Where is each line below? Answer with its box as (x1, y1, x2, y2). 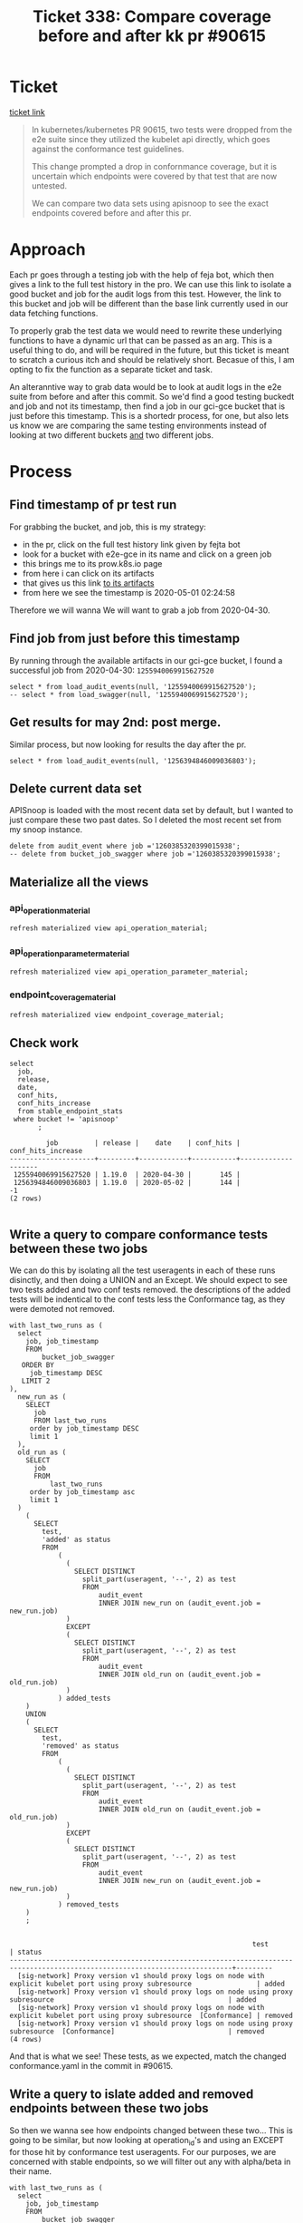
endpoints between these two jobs (9, 2101, 210, 2116)
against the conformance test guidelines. (31, 143, 185, 154)
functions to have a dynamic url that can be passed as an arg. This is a (9, 335, 273, 345)
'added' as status (42, 1535, 111, 1545)
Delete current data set (9, 781, 142, 796)
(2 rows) (9, 1194, 43, 1203)
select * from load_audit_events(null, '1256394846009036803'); (9, 756, 257, 765)
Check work (9, 1035, 80, 1051)
